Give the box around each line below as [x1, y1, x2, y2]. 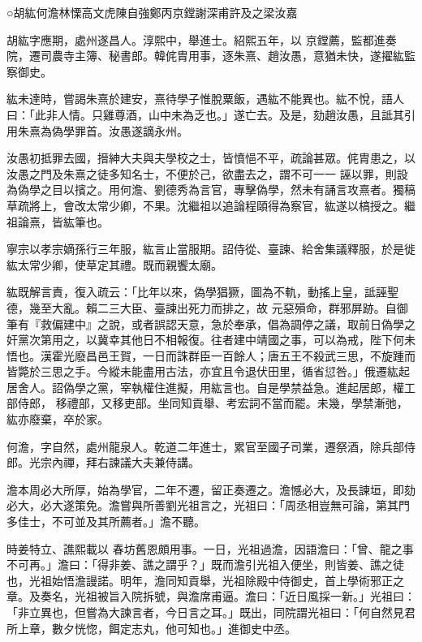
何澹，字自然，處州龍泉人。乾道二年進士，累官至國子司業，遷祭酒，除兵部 [6, 437, 404, 455]
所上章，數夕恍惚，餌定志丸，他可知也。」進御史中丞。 [6, 619, 296, 636]
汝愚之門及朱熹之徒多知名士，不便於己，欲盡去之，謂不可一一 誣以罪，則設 [6, 165, 408, 182]
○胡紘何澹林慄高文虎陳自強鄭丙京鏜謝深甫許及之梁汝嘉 [6, 4, 298, 20]
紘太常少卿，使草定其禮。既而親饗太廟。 [6, 256, 222, 273]
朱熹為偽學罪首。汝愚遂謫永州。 [17, 122, 188, 139]
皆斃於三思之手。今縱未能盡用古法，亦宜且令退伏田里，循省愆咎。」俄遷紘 [6, 363, 398, 380]
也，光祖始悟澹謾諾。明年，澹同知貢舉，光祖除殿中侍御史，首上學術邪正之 [6, 571, 404, 588]
